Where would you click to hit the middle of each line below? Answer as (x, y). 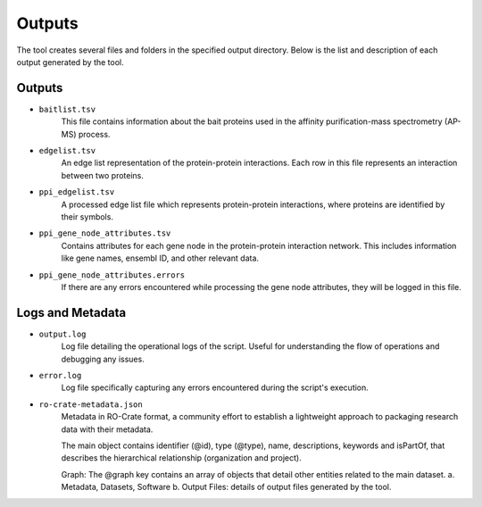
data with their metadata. (107, 429)
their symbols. (87, 216)
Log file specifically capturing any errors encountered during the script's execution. (215, 387)
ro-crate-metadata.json (91, 404)
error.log (60, 375)
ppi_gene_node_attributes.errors (112, 275)
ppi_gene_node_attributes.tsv (105, 233)
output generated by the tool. (70, 62)
